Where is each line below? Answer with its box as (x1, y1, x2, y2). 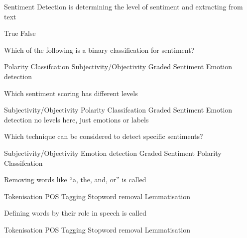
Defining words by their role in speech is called (4, 208, 146, 218)
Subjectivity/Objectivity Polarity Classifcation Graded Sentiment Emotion (4, 105, 233, 115)
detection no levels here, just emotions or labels (4, 114, 149, 124)
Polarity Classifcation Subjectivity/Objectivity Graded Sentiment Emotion (4, 61, 233, 72)
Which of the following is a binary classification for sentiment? (4, 44, 195, 55)
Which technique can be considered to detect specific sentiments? (4, 131, 203, 141)
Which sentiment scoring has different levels (4, 88, 138, 98)
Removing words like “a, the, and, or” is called (4, 174, 146, 185)
